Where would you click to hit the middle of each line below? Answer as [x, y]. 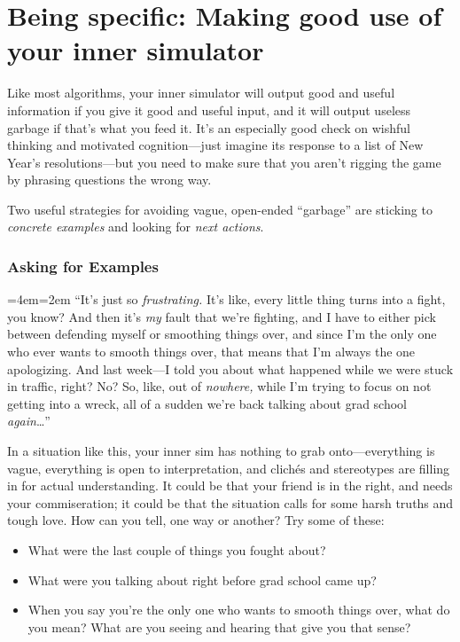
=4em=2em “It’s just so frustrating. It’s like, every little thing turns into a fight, [226, 299]
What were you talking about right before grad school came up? [202, 579]
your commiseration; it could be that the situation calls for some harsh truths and [230, 502]
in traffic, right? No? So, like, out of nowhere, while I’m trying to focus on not [219, 386]
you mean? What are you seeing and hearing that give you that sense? [219, 626]
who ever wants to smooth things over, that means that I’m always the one [211, 352]
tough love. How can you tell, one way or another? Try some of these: [196, 520]
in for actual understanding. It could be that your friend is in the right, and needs [230, 485]
